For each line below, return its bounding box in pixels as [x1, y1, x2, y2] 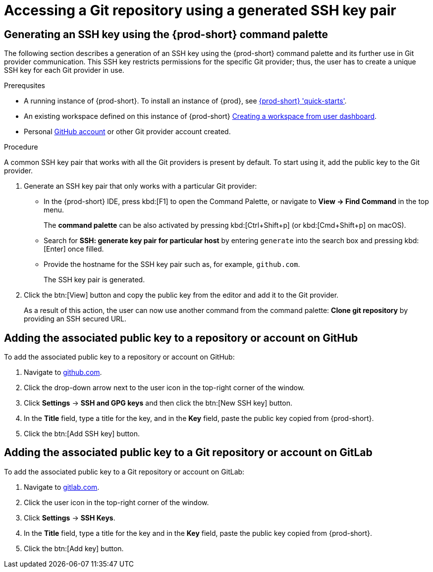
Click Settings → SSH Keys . [24, 513, 115, 522]
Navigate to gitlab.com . [24, 482, 100, 491]
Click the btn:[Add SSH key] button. [24, 429, 140, 438]
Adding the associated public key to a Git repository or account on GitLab [4, 446, 373, 459]
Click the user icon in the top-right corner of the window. [24, 498, 209, 507]
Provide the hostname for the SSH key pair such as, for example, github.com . [44, 260, 300, 269]
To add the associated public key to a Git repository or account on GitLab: [4, 467, 245, 476]
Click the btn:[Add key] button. [24, 544, 124, 553]
